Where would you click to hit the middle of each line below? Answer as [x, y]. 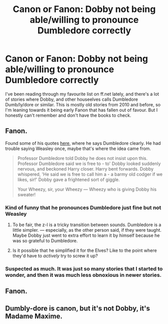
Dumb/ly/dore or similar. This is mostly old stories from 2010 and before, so [83, 104]
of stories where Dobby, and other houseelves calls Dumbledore [72, 99]
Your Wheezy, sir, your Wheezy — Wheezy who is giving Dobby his [87, 189]
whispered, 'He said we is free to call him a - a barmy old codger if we [90, 174]
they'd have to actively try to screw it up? [55, 256]
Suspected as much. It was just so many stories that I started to [84, 268]
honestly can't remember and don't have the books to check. [68, 115]
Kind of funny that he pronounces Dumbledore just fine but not [83, 208]
